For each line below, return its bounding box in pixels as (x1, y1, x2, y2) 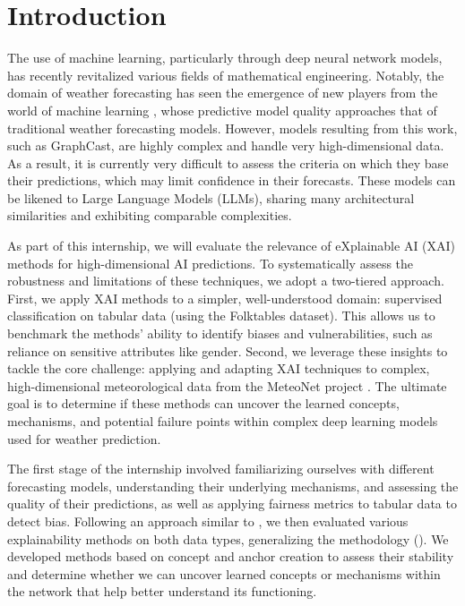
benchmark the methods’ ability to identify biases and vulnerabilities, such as (7, 324, 433, 343)
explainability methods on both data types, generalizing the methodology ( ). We (7, 529, 449, 548)
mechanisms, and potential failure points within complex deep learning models (7, 412, 438, 430)
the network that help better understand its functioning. (7, 582, 317, 601)
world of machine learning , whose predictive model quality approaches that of (7, 100, 437, 119)
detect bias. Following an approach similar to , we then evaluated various (7, 511, 409, 530)
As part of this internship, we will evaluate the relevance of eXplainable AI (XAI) (7, 236, 456, 255)
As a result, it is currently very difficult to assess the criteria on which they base (7, 153, 449, 172)
